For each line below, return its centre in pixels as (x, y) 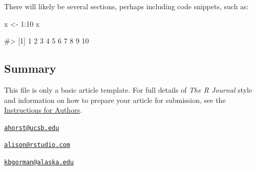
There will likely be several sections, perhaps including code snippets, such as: (126, 6)
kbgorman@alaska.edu (39, 163)
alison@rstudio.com (37, 145)
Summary (30, 68)
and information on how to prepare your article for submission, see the (115, 100)
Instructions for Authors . (43, 110)
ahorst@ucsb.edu (32, 128)
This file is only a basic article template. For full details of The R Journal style (128, 89)
